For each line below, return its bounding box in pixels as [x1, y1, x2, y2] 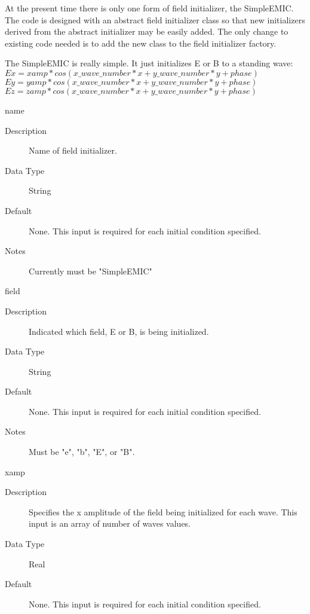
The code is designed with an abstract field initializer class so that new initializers [5, 13, 305, 26]
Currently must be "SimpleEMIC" [29, 264, 152, 277]
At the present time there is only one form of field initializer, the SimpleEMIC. [5, 2, 294, 14]
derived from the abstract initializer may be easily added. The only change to [5, 25, 288, 38]
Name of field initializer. [29, 144, 117, 157]
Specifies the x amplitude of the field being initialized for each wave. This [29, 505, 297, 518]
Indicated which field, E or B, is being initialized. [29, 325, 209, 337]
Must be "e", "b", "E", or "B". [29, 445, 135, 458]
